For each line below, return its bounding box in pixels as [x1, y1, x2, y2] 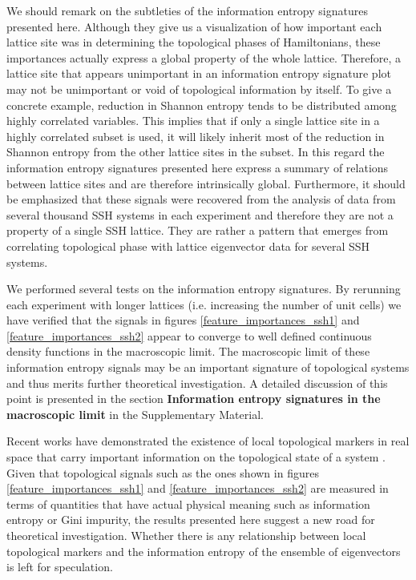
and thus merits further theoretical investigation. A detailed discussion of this [6, 374, 388, 391]
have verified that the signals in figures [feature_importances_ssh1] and [6, 312, 360, 328]
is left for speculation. [6, 558, 113, 575]
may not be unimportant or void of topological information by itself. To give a [6, 80, 392, 97]
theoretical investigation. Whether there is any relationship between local [6, 527, 366, 543]
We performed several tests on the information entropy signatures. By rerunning [6, 280, 401, 297]
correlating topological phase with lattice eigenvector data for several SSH [6, 237, 370, 254]
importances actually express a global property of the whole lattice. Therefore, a [6, 49, 402, 66]
